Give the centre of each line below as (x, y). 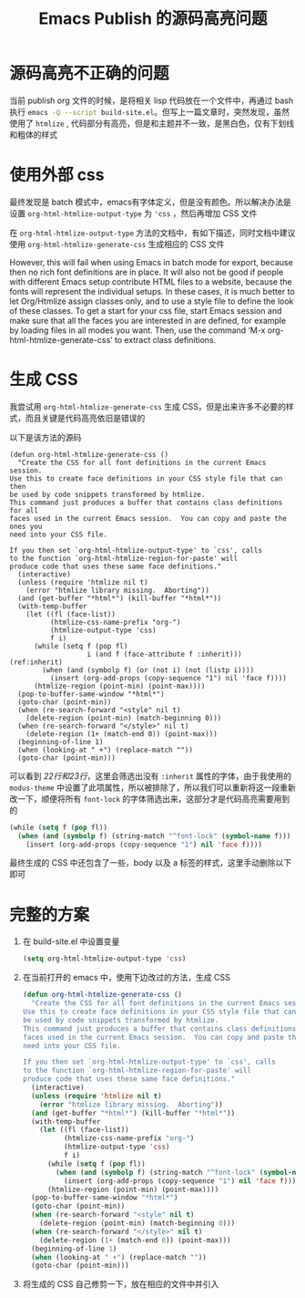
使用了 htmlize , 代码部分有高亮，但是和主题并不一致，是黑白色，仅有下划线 (152, 123)
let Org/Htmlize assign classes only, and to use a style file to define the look (152, 301)
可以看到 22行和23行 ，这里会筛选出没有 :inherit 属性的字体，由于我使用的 (151, 775)
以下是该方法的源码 (46, 437)
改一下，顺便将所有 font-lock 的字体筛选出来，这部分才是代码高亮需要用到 (150, 798)
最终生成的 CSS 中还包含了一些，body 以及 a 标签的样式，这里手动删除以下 (151, 863)
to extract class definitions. (165, 339)
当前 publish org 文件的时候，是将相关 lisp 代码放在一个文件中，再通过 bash (152, 100)
